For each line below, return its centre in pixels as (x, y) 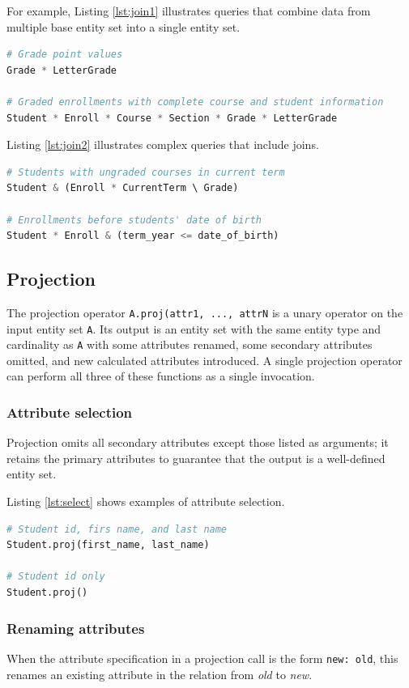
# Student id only (56, 577)
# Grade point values (65, 55)
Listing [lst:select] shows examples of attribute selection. (146, 501)
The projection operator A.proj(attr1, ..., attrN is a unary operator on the (205, 312)
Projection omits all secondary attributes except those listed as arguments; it (198, 442)
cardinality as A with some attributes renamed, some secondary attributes (190, 344)
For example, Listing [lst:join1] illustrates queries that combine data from (189, 11)
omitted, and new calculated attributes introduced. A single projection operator (204, 360)
